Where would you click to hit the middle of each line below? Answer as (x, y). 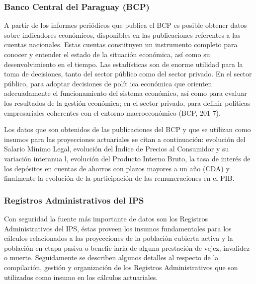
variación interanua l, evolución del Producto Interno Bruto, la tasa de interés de (127, 158)
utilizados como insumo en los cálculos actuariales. (81, 277)
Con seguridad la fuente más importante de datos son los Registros (106, 218)
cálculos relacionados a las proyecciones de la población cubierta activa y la (119, 238)
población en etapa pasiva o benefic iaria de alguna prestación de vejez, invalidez (127, 248)
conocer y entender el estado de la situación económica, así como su (107, 54)
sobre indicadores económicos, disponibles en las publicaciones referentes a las (122, 35)
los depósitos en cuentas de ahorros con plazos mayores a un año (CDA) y (117, 168)
